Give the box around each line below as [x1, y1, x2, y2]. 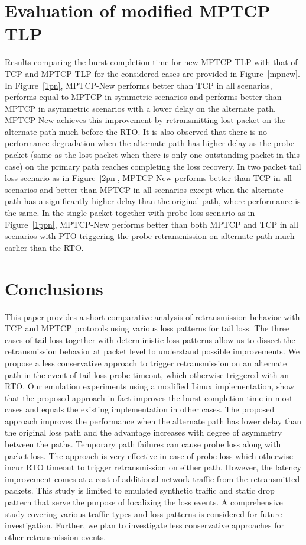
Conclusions [5, 276, 103, 300]
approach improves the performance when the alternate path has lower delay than [5, 414, 302, 427]
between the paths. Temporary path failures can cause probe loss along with [5, 438, 281, 450]
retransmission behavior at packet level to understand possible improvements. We [5, 345, 300, 357]
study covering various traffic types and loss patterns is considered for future [5, 507, 282, 520]
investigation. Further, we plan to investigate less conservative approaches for [5, 519, 284, 531]
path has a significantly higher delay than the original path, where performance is [5, 195, 301, 207]
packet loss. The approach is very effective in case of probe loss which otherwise [5, 449, 293, 462]
